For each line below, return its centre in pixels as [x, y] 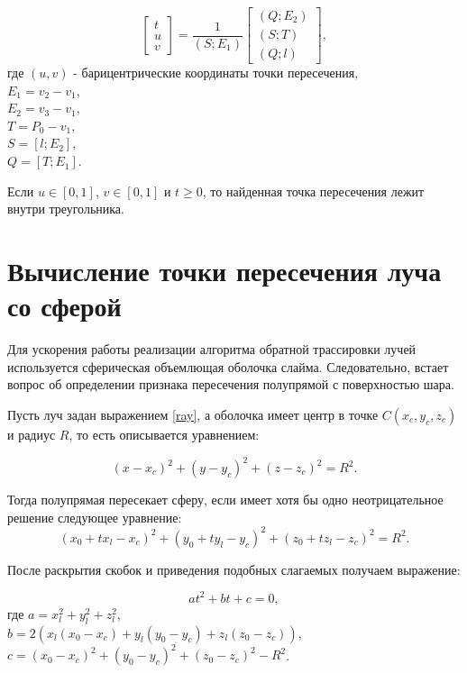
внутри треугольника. [66, 209]
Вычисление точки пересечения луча [224, 271]
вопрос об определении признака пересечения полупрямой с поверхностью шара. [231, 384]
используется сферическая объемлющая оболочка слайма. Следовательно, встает [228, 366]
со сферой [64, 306]
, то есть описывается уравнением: [164, 434]
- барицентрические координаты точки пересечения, [216, 73]
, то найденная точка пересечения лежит [313, 191]
